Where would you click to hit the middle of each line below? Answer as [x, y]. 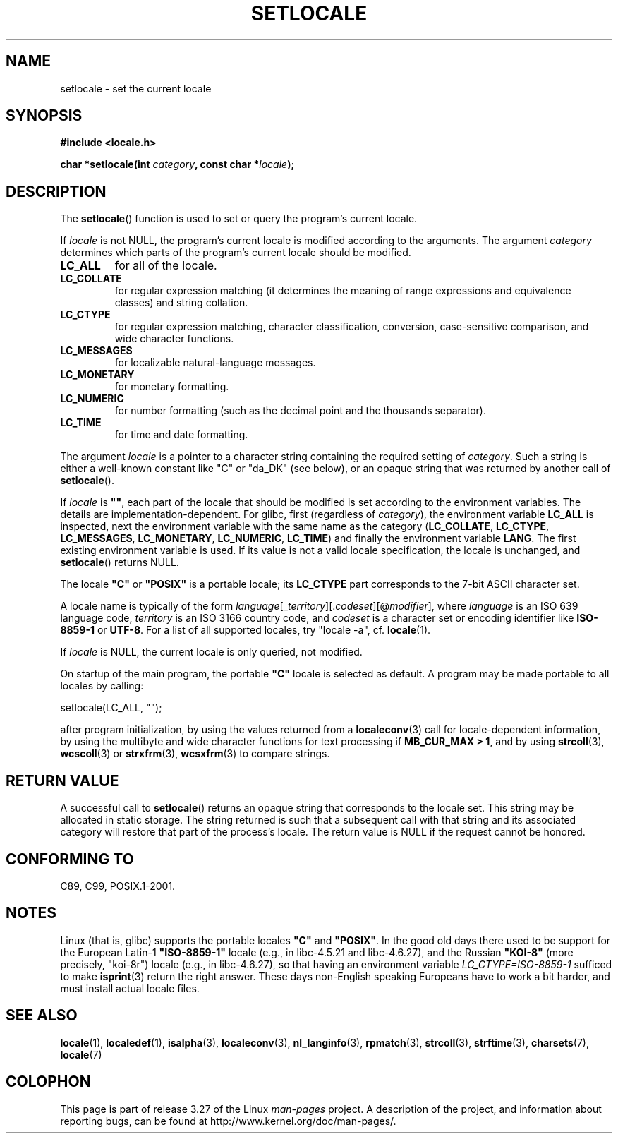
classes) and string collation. [181, 303]
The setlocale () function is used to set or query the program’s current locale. [239, 219]
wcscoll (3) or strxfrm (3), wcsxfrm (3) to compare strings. [195, 754]
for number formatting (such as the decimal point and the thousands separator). [300, 411]
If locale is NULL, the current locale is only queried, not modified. [211, 652]
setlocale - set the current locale [136, 88]
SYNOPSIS [44, 116]
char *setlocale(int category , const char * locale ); [177, 164]
